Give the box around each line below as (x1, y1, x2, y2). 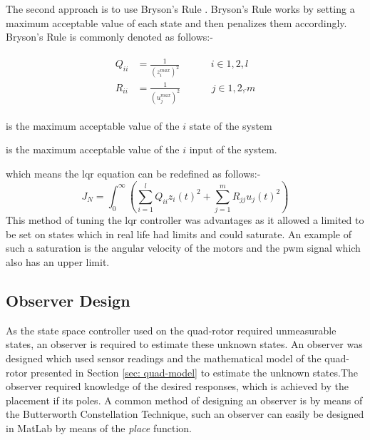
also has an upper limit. (6, 254, 110, 269)
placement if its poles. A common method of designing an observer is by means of (6, 392, 363, 407)
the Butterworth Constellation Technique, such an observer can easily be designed (6, 406, 364, 421)
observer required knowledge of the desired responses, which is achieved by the (6, 379, 349, 394)
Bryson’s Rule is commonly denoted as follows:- (6, 29, 213, 44)
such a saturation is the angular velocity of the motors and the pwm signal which (6, 240, 361, 255)
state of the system (189, 118, 272, 133)
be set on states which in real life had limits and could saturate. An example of (6, 226, 352, 241)
